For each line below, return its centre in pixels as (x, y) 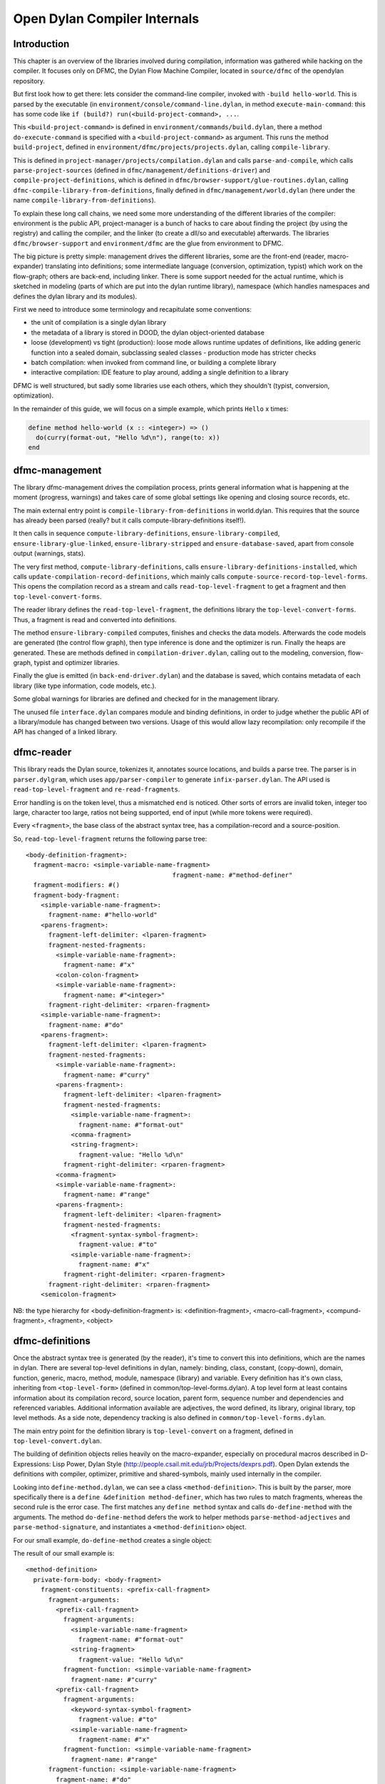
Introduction (41, 44)
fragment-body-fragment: (77, 895)
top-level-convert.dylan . (57, 1441)
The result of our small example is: (64, 1553)
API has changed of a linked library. (65, 732)
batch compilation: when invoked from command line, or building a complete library (154, 363)
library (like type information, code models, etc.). (85, 686)
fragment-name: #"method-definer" (232, 875)
